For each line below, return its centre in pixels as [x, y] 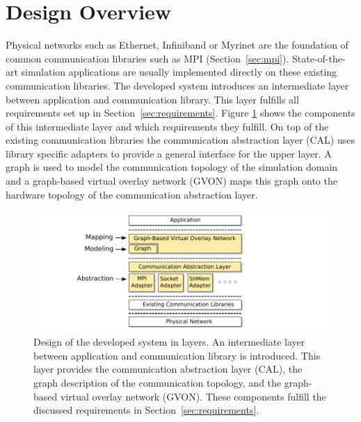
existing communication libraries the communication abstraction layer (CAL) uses [180, 140]
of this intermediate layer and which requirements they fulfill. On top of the [167, 126]
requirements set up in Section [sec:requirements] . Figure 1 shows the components [180, 113]
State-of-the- [319, 58]
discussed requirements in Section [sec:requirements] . [146, 410]
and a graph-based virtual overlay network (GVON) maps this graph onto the [171, 181]
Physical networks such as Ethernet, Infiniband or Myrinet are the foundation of [177, 45]
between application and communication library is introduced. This [177, 355]
